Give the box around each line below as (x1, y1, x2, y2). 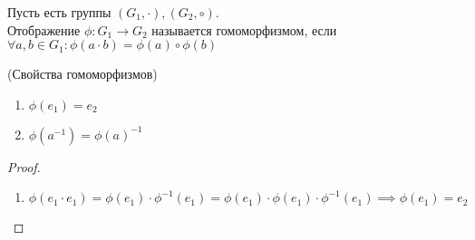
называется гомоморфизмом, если (151, 20, 337, 39)
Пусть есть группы (7, 3, 111, 21)
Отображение (7, 20, 81, 39)
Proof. (7, 157, 41, 176)
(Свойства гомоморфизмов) (7, 64, 158, 83)
